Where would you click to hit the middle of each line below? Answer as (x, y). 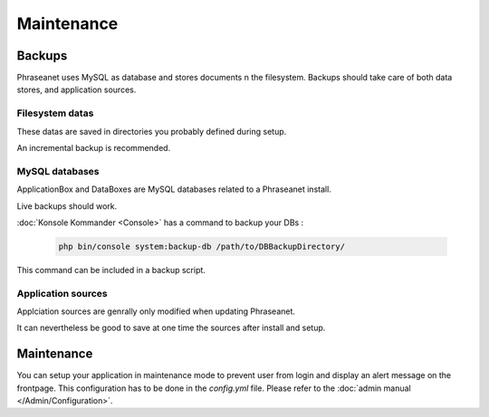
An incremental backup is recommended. (94, 147)
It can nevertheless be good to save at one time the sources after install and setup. (171, 328)
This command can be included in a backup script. (111, 270)
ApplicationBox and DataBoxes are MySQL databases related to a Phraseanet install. (174, 189)
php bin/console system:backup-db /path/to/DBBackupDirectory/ (202, 246)
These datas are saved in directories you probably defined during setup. (152, 131)
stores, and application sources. (77, 90)
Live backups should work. (67, 206)
